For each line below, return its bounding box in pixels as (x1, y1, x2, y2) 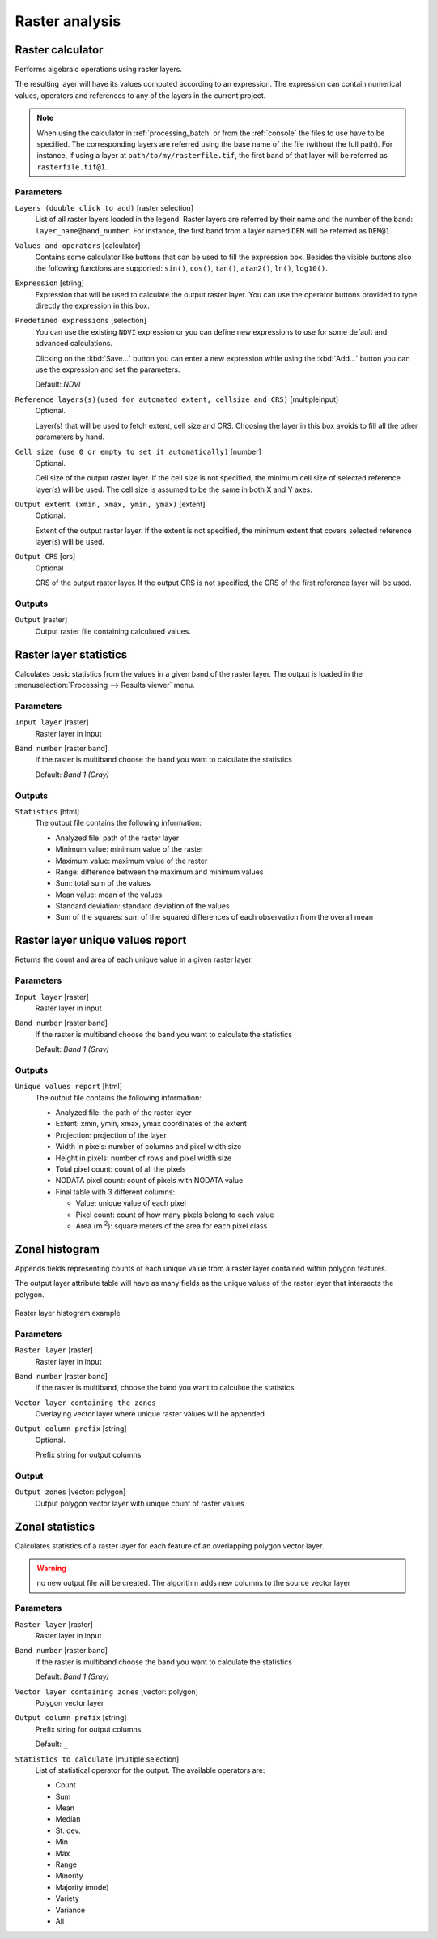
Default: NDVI (35, 379, 81, 389)
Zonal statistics (15, 1519, 95, 1533)
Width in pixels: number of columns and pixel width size (55, 1142, 242, 1151)
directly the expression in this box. (35, 301, 150, 311)
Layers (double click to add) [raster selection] (15, 203, 194, 212)
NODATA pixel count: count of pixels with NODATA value (55, 1176, 244, 1185)
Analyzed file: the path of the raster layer (55, 1107, 192, 1117)
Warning (36, 1564, 66, 1574)
